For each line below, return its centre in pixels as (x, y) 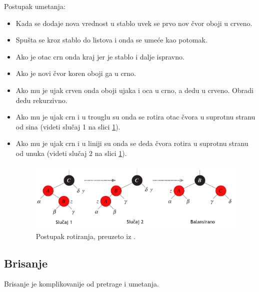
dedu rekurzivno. (41, 100)
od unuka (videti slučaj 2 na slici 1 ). (71, 153)
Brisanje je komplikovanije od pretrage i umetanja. (81, 284)
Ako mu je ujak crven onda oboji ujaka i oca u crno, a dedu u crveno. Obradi (134, 90)
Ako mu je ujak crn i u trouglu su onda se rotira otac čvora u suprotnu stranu (135, 117)
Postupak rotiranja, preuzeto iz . (85, 236)
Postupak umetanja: (35, 6)
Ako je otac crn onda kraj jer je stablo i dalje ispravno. (100, 56)
